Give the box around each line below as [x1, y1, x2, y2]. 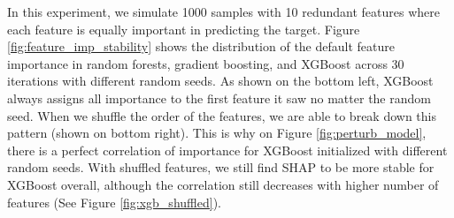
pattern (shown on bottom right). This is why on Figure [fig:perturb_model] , [7, 124, 427, 142]
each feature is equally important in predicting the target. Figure [7, 19, 360, 38]
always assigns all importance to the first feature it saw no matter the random [7, 88, 431, 107]
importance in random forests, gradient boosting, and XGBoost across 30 [7, 54, 404, 72]
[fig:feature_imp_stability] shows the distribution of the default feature [7, 37, 395, 56]
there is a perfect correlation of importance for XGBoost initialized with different [7, 140, 448, 159]
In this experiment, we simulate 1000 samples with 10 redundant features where [7, 3, 440, 20]
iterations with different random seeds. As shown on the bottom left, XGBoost [7, 71, 434, 90]
